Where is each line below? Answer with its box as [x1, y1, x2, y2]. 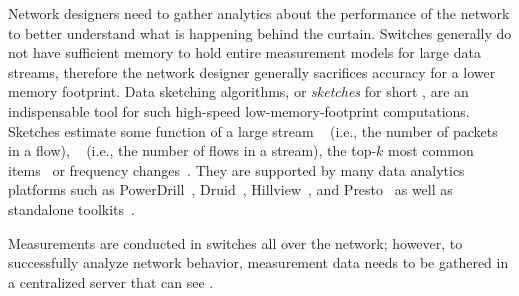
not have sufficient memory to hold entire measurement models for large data [8, 42, 481, 63]
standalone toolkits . [8, 198, 135, 219]
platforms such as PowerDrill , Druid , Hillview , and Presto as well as [8, 179, 453, 200]
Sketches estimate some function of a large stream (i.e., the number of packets [8, 120, 498, 141]
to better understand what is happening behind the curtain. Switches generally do [8, 22, 512, 43]
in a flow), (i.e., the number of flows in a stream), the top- [8, 140, 377, 161]
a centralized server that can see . [8, 271, 214, 292]
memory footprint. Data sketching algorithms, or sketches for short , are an [8, 81, 469, 102]
